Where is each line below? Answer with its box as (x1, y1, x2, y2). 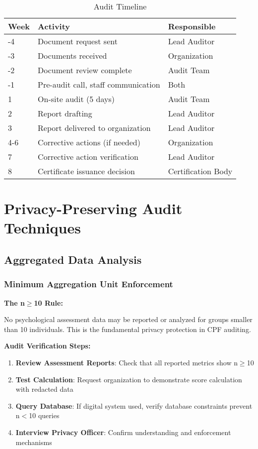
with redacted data (15, 384, 73, 394)
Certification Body (168, 165, 233, 177)
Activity (38, 20, 70, 32)
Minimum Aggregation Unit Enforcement (4, 278, 173, 290)
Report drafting (38, 108, 92, 119)
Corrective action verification (38, 151, 138, 162)
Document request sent (38, 35, 118, 47)
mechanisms (15, 437, 52, 447)
